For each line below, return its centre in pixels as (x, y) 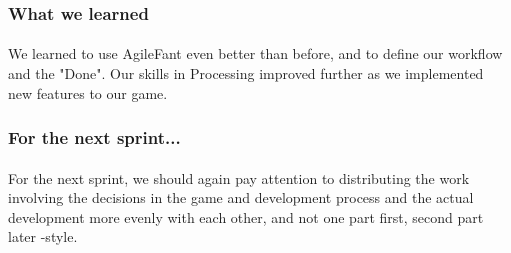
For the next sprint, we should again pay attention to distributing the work (239, 177)
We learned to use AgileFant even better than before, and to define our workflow (255, 53)
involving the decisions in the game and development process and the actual (241, 197)
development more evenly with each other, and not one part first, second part (246, 216)
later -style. (43, 236)
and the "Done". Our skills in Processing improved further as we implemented (246, 73)
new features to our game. (88, 92)
